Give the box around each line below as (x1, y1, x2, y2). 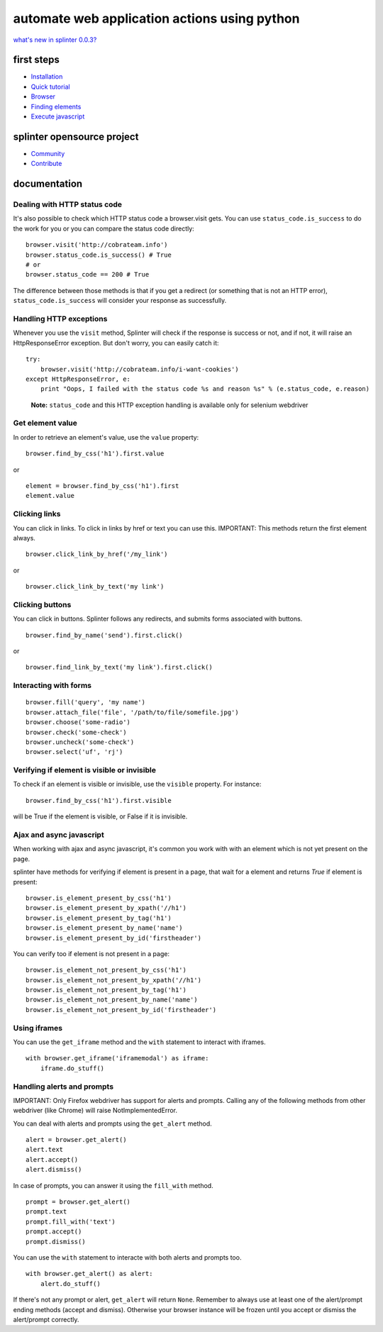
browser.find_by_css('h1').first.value (26, 450, 165, 457)
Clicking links (13, 509, 61, 519)
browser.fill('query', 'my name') (26, 699, 145, 706)
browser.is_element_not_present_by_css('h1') (26, 966, 187, 975)
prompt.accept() (26, 1228, 82, 1236)
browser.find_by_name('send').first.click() (26, 631, 184, 639)
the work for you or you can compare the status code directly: (13, 224, 194, 233)
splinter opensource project (13, 131, 139, 143)
